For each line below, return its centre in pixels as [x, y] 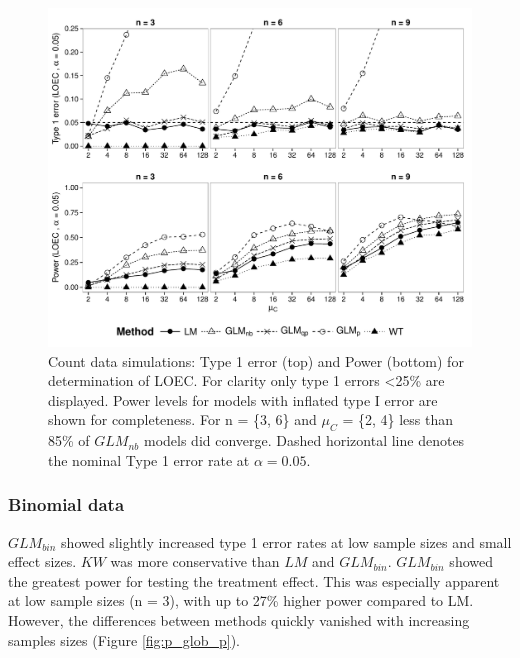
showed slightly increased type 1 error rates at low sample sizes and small [286, 541]
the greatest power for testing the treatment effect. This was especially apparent [254, 580]
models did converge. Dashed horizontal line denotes [304, 440]
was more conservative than [195, 561]
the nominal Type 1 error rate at [149, 459]
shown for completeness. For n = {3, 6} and [182, 419]
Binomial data [66, 504]
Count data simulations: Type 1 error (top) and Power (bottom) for [256, 360]
